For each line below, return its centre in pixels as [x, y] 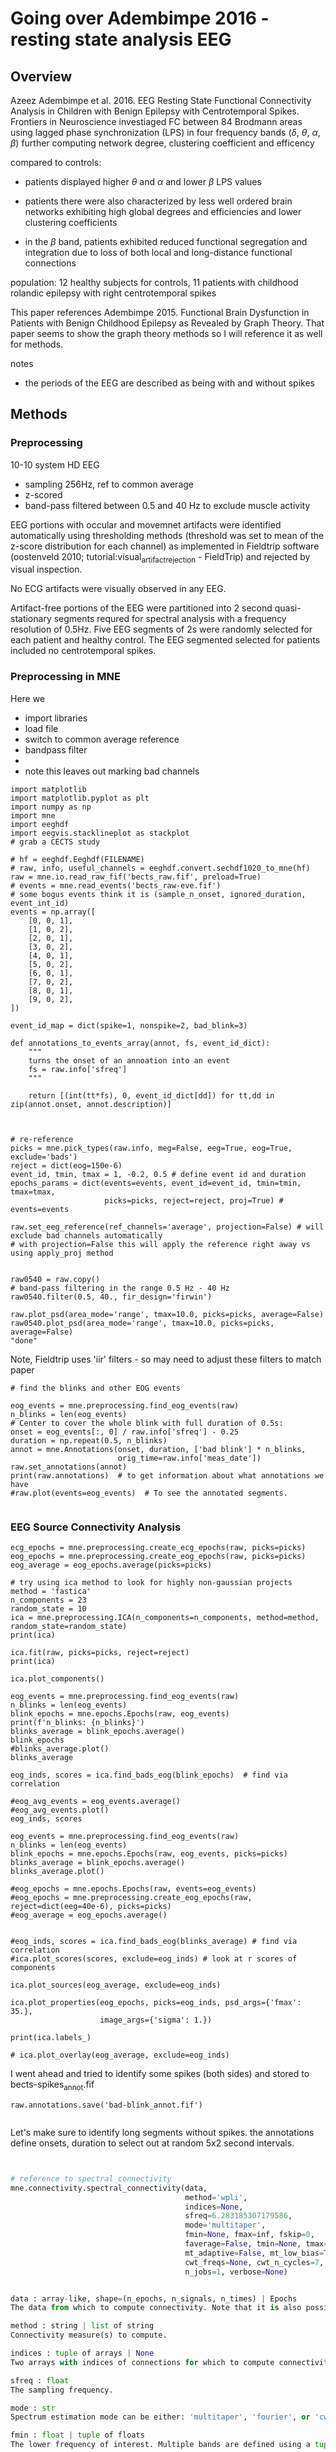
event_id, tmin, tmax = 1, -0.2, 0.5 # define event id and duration [158, 1174]
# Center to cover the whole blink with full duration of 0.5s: [147, 1423]
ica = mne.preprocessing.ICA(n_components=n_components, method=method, [165, 1618]
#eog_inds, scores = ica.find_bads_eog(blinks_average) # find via [154, 1942]
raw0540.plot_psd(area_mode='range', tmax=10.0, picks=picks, [142, 1323]
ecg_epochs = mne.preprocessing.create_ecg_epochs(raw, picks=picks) [158, 1548]
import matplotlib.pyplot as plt [80, 798]
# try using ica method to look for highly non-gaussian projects [151, 1583]
